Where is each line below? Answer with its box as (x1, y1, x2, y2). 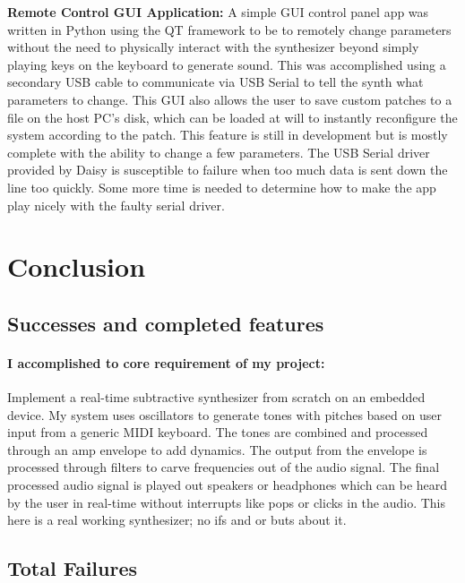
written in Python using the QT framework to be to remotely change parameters (7, 20, 452, 39)
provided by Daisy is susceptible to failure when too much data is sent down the (7, 160, 448, 179)
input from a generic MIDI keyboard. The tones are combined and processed (7, 423, 428, 442)
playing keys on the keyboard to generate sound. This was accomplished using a (7, 55, 446, 73)
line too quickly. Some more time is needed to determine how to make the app (7, 177, 436, 196)
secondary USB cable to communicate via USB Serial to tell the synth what (7, 73, 424, 91)
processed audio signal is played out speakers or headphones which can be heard (7, 476, 448, 494)
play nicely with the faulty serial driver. (7, 195, 225, 214)
